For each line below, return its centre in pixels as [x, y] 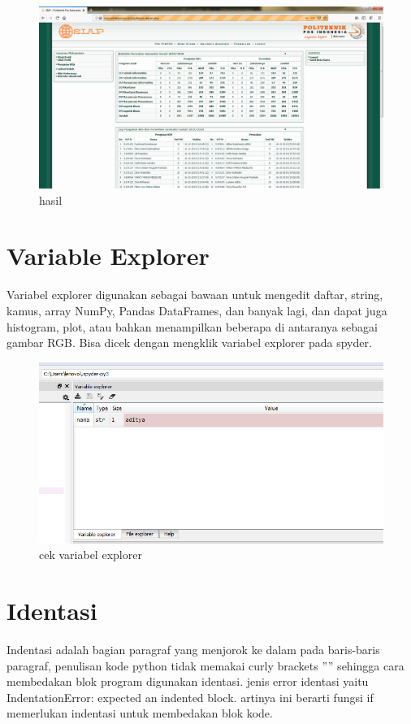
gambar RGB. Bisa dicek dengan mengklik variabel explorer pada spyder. [189, 342]
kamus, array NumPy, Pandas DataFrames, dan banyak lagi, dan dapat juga [197, 310]
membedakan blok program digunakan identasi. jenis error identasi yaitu [188, 681]
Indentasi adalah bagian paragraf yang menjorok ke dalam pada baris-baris [193, 649]
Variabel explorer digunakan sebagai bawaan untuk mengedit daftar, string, [195, 295]
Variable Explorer [108, 256]
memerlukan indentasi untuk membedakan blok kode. [140, 713]
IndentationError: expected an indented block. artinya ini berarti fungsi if [190, 697]
